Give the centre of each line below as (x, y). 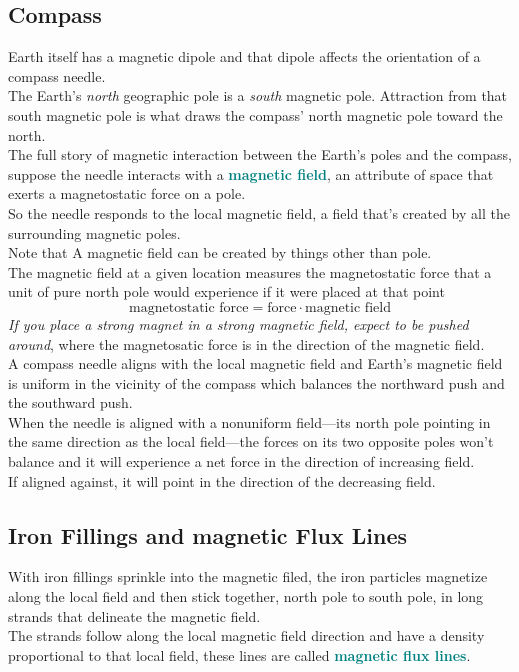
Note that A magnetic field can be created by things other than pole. (220, 252)
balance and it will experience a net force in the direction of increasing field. (241, 461)
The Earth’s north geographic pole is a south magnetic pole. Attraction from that (258, 95)
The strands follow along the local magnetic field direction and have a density (246, 635)
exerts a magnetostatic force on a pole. (127, 193)
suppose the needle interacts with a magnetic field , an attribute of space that (251, 173)
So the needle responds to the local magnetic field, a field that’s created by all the (259, 212)
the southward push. (70, 402)
